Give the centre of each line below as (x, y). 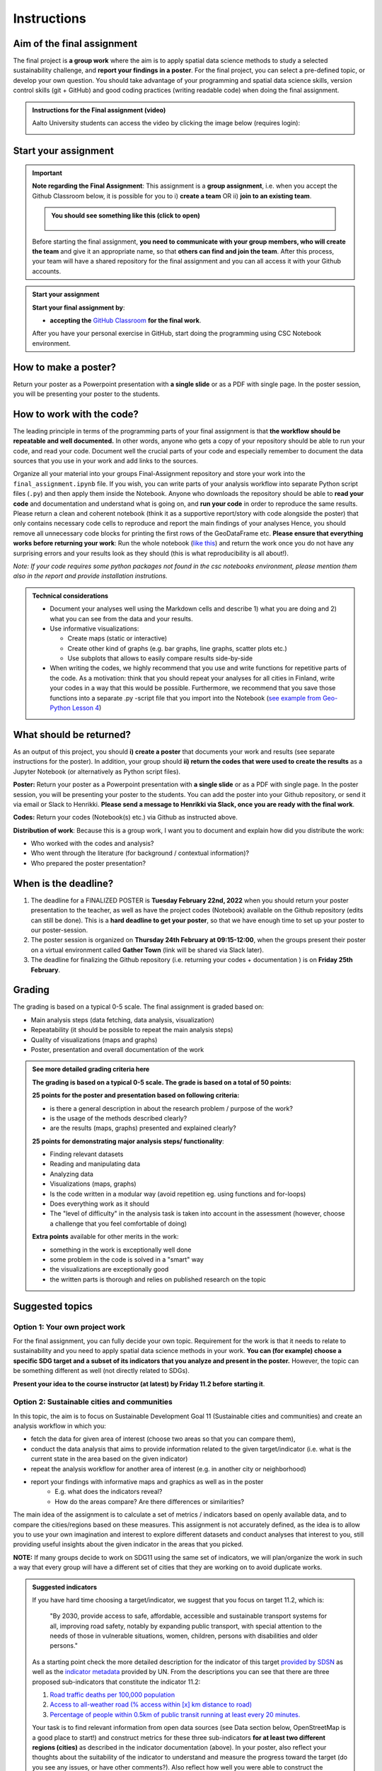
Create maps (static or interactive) (117, 638)
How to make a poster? (65, 367)
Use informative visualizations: (94, 628)
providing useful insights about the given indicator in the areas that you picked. (128, 1544)
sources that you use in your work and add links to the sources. (105, 461)
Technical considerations (70, 596)
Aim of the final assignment (75, 44)
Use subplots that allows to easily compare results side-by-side (160, 658)
